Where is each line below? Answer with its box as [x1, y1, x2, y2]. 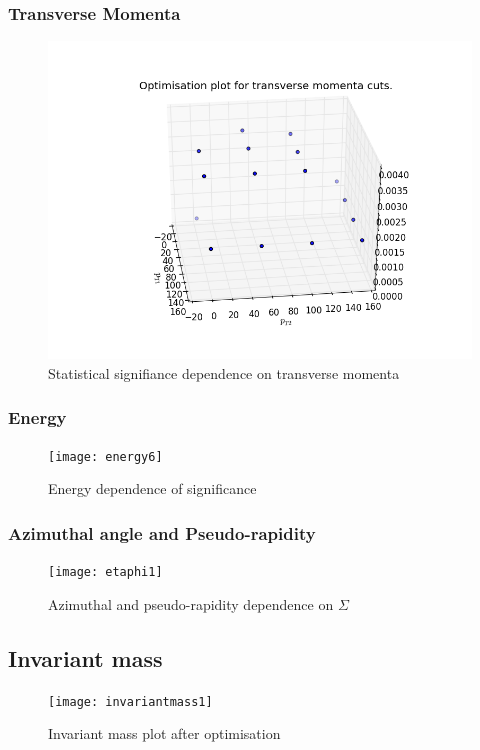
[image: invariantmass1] [48, 694, 213, 709]
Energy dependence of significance [48, 478, 257, 499]
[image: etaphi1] [48, 565, 163, 580]
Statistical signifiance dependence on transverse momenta [48, 362, 400, 383]
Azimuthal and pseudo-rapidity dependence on [48, 593, 334, 614]
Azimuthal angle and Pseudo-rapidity [8, 520, 316, 545]
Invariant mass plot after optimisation [48, 723, 281, 744]
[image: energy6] [48, 449, 163, 464]
